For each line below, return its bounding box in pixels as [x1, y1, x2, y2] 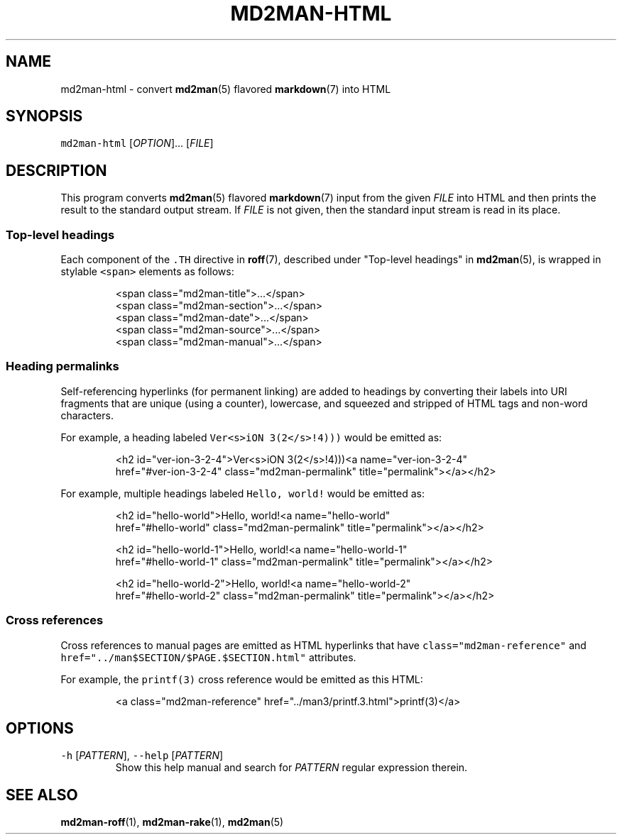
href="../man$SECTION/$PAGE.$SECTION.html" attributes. [60, 651, 356, 663]
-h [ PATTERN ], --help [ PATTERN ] [60, 749, 224, 762]
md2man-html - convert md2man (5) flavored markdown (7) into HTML [60, 82, 391, 95]
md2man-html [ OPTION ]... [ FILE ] [60, 137, 214, 150]
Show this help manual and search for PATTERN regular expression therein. [115, 761, 468, 774]
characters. [60, 409, 114, 421]
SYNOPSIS [6, 107, 83, 126]
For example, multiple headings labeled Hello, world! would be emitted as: [60, 487, 425, 499]
